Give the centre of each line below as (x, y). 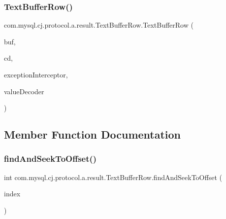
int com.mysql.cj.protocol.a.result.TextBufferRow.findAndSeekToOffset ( (113, 177)
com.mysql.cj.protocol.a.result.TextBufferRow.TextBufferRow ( (99, 25)
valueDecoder (24, 91)
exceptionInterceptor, (36, 74)
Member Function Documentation (93, 134)
